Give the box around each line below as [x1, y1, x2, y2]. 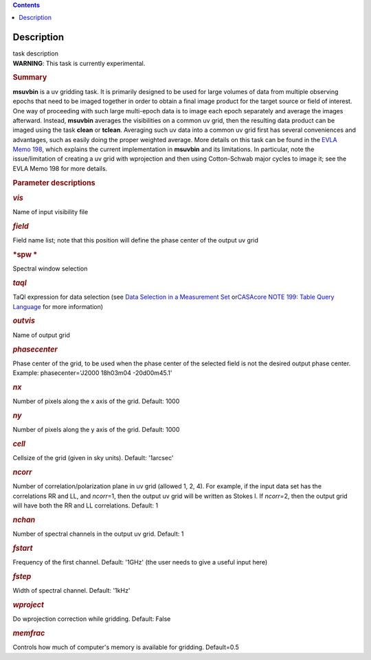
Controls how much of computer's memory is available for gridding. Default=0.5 [12, 643, 240, 652]
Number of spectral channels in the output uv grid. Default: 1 [12, 530, 184, 538]
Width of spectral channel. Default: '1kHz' [12, 587, 131, 595]
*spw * [12, 250, 38, 259]
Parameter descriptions [12, 178, 95, 187]
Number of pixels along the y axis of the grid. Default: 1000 [12, 426, 180, 434]
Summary [12, 73, 47, 82]
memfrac [12, 628, 45, 638]
